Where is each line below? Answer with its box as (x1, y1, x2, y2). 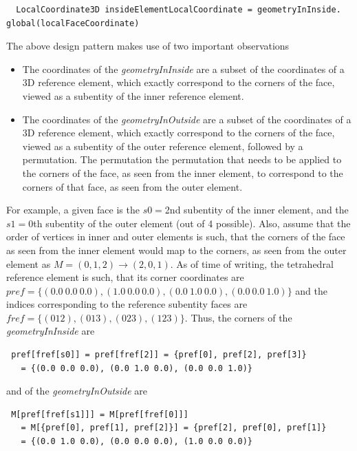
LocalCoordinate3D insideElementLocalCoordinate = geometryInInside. (16, 5, 341, 14)
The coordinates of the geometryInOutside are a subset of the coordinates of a (22, 112, 351, 126)
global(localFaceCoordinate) (6, 18, 140, 28)
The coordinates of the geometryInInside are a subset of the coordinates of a (22, 61, 345, 76)
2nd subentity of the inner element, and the (164, 202, 349, 217)
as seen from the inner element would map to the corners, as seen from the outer (6, 242, 347, 257)
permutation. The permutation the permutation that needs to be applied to (22, 152, 342, 167)
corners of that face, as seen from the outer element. (22, 179, 243, 193)
